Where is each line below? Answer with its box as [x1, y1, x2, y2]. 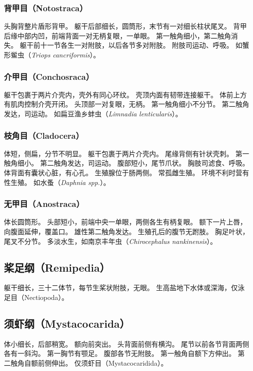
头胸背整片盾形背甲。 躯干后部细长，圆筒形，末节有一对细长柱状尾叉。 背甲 [4, 21, 247, 31]
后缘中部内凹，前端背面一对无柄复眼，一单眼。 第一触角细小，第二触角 [4, 30, 231, 40]
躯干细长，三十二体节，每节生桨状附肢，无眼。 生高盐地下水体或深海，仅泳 [4, 282, 245, 293]
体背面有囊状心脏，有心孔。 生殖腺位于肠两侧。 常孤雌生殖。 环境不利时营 [4, 167, 242, 177]
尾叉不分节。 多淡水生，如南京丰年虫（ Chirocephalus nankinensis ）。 [4, 236, 217, 246]
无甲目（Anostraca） [4, 198, 85, 210]
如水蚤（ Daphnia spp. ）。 [33, 177, 110, 187]
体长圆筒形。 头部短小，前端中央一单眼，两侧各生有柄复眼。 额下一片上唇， [4, 217, 247, 227]
